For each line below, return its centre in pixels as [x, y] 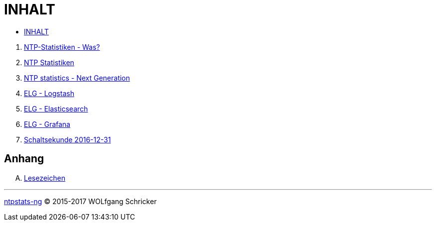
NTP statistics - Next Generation [77, 78]
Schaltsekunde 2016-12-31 [67, 139]
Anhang [24, 159]
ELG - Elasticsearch [56, 109]
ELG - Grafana [47, 124]
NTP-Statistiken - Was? [62, 47]
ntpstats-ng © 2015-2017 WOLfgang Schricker [80, 201]
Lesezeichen [45, 178]
